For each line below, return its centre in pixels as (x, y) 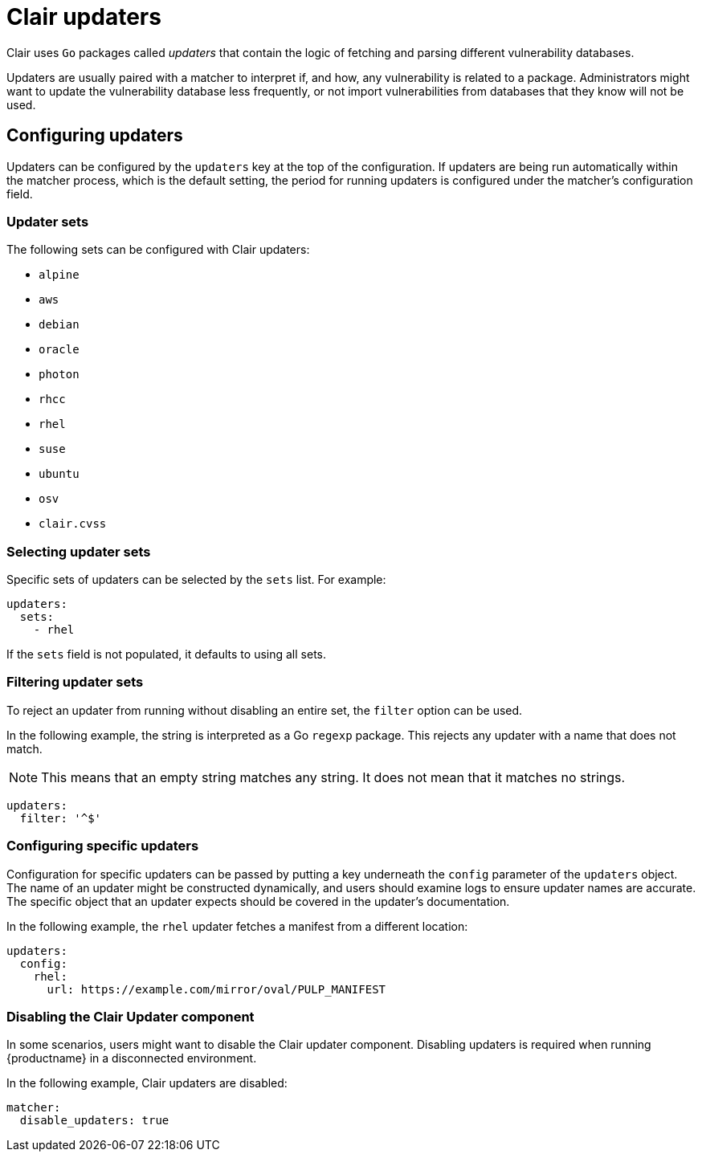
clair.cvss (73, 524)
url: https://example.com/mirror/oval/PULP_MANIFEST (216, 989)
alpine (59, 275)
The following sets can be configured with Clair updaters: (158, 250)
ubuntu (59, 474)
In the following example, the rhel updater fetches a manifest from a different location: (237, 926)
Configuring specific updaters (103, 846)
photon (59, 375)
